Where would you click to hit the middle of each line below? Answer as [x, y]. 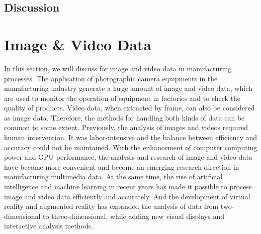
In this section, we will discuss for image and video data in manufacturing [118, 68]
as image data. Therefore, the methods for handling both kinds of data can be [124, 117]
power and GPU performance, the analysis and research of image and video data [128, 157]
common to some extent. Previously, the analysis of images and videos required [126, 127]
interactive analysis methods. [49, 226]
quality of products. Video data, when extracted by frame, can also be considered [129, 108]
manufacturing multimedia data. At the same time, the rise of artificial [113, 177]
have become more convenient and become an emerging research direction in [122, 166]
